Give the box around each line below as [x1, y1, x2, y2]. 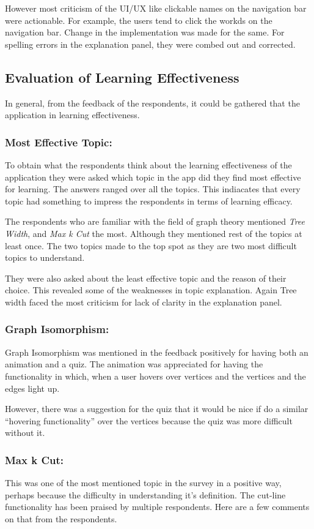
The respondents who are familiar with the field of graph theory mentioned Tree [5, 215, 305, 228]
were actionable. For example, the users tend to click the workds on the [5, 13, 272, 26]
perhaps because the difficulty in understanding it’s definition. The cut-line [5, 488, 286, 501]
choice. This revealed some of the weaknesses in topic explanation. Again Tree [5, 283, 297, 296]
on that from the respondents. [5, 512, 117, 525]
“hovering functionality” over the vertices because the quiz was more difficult [5, 414, 293, 427]
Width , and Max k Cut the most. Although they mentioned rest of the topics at [5, 227, 302, 239]
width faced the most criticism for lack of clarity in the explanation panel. [5, 295, 282, 308]
